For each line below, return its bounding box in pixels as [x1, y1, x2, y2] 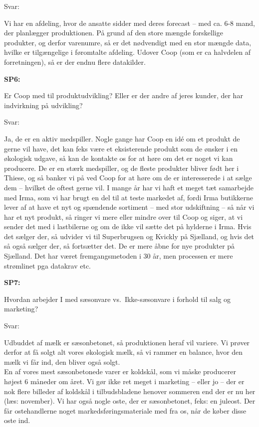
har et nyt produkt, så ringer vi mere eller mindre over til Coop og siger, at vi [4, 211, 243, 222]
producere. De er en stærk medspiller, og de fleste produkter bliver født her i [4, 162, 239, 173]
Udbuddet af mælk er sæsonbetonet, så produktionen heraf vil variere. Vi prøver [4, 337, 250, 347]
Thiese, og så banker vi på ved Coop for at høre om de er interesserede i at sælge [4, 172, 252, 183]
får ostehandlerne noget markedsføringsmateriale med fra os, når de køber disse [4, 405, 247, 416]
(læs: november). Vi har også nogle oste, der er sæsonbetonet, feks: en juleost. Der [4, 396, 256, 406]
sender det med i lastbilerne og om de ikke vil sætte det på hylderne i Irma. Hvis [4, 221, 252, 232]
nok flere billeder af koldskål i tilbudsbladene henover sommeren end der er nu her [4, 386, 256, 396]
